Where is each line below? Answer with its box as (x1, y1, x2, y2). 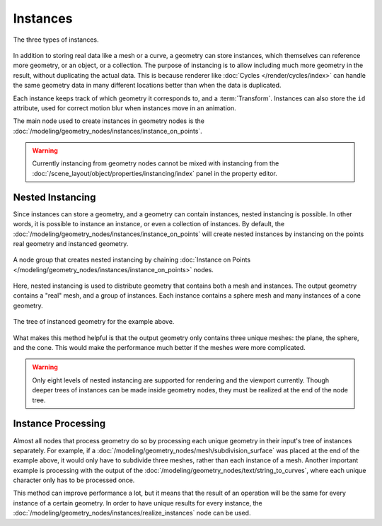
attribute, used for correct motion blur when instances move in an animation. (13, 103, 236, 112)
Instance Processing (13, 418, 106, 430)
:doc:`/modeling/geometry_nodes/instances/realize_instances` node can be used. (13, 509, 251, 518)
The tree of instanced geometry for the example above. (13, 317, 175, 326)
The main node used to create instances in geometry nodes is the (13, 117, 205, 125)
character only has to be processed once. (13, 476, 135, 484)
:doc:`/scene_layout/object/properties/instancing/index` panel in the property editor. (32, 169, 277, 177)
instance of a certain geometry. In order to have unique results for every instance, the (13, 498, 263, 507)
